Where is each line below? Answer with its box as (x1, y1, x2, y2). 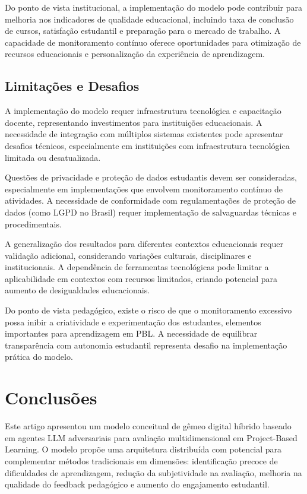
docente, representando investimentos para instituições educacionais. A (5, 116, 262, 128)
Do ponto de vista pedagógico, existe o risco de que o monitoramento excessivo (5, 304, 292, 316)
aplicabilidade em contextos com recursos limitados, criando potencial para (5, 272, 277, 284)
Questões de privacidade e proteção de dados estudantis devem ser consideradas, (5, 171, 297, 183)
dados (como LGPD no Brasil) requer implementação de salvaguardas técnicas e (5, 205, 296, 218)
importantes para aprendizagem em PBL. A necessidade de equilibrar (5, 327, 258, 340)
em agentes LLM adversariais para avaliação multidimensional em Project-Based (5, 431, 297, 444)
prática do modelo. (5, 350, 73, 363)
